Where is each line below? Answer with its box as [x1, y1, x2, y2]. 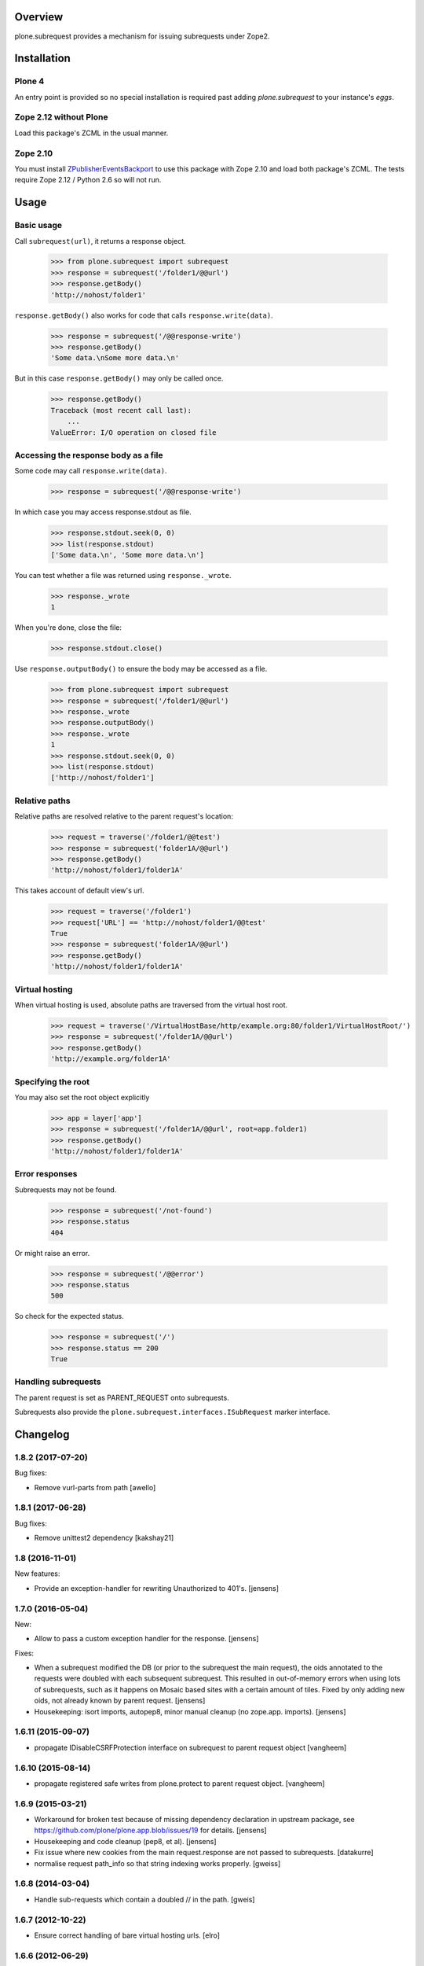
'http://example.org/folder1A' [50, 1055, 172, 1063]
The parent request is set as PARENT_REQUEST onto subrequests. [14, 1393, 229, 1402]
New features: [14, 1569, 60, 1578]
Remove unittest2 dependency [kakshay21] [34, 1533, 174, 1543]
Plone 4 [14, 75, 45, 87]
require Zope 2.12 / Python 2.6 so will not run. [14, 175, 162, 185]
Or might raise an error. [14, 1248, 90, 1257]
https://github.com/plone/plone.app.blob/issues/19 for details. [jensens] [34, 1825, 267, 1835]
